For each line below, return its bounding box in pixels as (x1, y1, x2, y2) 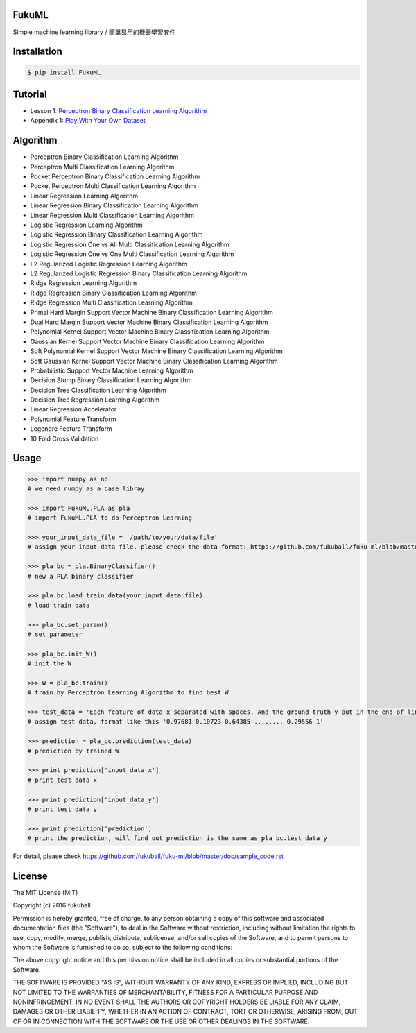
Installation (12, 46, 62, 58)
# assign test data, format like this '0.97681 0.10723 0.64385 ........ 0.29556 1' (27, 718, 324, 726)
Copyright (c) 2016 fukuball (12, 901, 92, 910)
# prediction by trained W (27, 746, 119, 755)
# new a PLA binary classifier (27, 572, 135, 580)
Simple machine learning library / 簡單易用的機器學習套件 (12, 28, 176, 36)
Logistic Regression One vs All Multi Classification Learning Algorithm (30, 240, 229, 248)
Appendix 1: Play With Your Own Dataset (30, 117, 146, 125)
